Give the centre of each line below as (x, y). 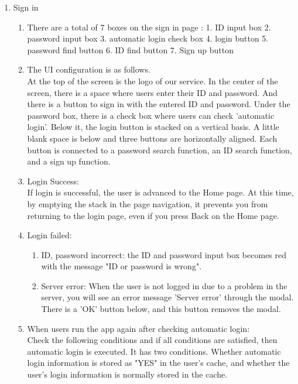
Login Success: (53, 181)
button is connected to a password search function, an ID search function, (160, 150)
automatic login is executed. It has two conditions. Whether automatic (154, 351)
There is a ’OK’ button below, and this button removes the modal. (161, 309)
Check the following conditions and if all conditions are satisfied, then (152, 340)
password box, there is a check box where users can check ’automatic (151, 115)
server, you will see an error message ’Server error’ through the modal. (167, 297)
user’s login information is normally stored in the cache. (127, 374)
